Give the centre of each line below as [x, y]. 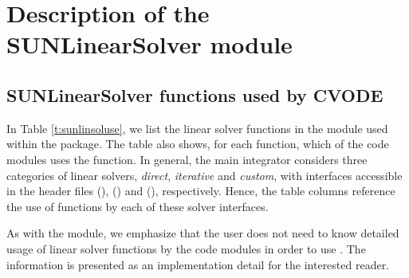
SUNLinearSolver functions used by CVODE [195, 94]
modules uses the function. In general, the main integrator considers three [187, 159]
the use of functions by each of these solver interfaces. [138, 206]
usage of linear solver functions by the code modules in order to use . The [186, 248]
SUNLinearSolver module [149, 44]
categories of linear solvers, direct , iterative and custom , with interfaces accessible [204, 175]
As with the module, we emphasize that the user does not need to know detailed [203, 233]
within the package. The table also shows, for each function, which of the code [198, 144]
